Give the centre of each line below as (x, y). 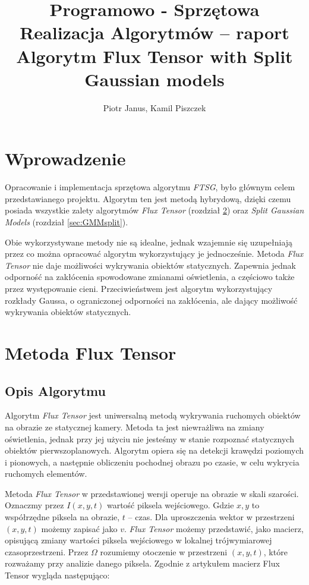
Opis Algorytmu (55, 390)
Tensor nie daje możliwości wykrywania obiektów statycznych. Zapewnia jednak (150, 265)
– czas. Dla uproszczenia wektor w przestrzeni (211, 517)
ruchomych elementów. (46, 474)
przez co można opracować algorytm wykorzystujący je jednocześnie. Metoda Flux (154, 254)
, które (275, 551)
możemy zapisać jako (79, 528)
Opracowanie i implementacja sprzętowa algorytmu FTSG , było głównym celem (150, 187)
